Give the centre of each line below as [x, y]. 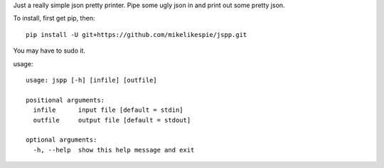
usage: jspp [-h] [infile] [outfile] [92, 80]
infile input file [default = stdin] [108, 110]
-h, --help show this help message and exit [114, 150]
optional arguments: [62, 140]
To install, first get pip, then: [54, 19]
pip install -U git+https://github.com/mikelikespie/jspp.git [137, 35]
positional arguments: [65, 100]
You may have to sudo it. [49, 51]
